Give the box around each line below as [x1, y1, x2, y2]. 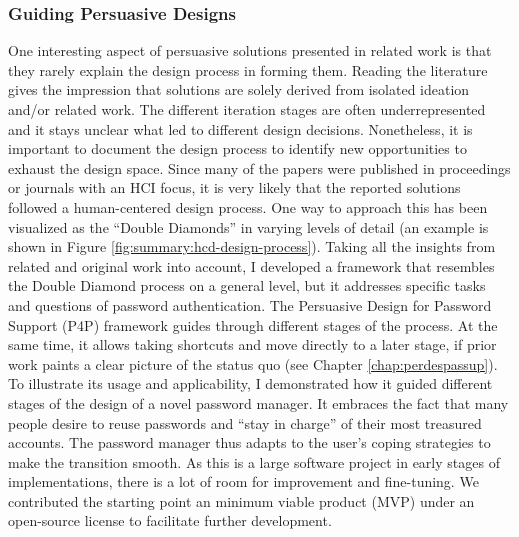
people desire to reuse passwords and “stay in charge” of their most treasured [8, 412, 482, 433]
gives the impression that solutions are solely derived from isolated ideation [8, 79, 470, 100]
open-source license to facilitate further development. [8, 510, 332, 531]
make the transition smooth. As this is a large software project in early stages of [8, 451, 500, 472]
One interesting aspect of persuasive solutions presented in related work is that [8, 40, 492, 61]
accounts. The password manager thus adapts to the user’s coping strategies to [8, 432, 491, 453]
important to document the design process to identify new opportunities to [8, 138, 467, 159]
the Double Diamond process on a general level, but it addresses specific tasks [8, 275, 486, 296]
